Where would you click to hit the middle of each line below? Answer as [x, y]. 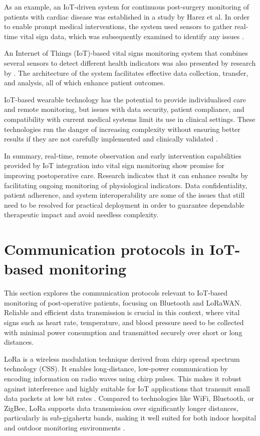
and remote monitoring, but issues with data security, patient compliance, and [124, 109]
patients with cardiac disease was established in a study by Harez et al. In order [127, 16]
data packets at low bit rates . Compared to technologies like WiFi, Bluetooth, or [129, 398]
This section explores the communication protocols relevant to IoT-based [116, 293]
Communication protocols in [104, 249]
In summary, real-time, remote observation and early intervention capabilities [123, 155]
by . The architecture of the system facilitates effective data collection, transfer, [126, 72]
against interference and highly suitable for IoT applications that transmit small [127, 388]
